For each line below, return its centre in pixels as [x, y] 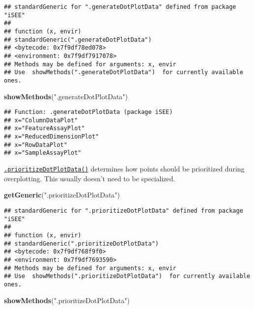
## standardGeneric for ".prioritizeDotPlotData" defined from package [124, 211]
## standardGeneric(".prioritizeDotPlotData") [81, 243]
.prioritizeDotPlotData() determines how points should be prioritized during [124, 169]
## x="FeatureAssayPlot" [44, 128]
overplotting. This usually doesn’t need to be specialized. [90, 178]
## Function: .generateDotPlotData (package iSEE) [88, 112]
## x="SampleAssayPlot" [43, 153]
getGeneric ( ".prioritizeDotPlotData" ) [62, 195]
